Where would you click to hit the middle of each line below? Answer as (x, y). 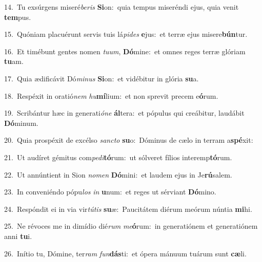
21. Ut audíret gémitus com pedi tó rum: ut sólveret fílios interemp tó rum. (118, 157)
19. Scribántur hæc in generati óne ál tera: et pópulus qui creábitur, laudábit (124, 113)
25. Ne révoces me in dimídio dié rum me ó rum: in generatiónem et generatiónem (131, 226)
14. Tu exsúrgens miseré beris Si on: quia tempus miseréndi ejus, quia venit (122, 7)
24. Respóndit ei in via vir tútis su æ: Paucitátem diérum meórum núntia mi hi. (128, 209)
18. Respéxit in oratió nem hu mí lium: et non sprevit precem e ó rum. (111, 95)
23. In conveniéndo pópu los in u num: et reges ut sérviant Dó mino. (110, 192)
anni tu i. (18, 236)
